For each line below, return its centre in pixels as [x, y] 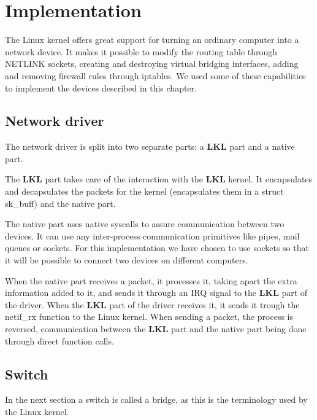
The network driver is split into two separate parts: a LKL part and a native [150, 146]
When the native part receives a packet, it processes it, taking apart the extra [151, 280]
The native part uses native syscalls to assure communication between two [145, 224]
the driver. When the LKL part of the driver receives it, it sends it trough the [152, 304]
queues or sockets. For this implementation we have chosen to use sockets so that [157, 248]
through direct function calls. [59, 340]
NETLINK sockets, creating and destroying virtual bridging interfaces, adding [152, 64]
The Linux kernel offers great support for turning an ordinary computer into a [152, 40]
